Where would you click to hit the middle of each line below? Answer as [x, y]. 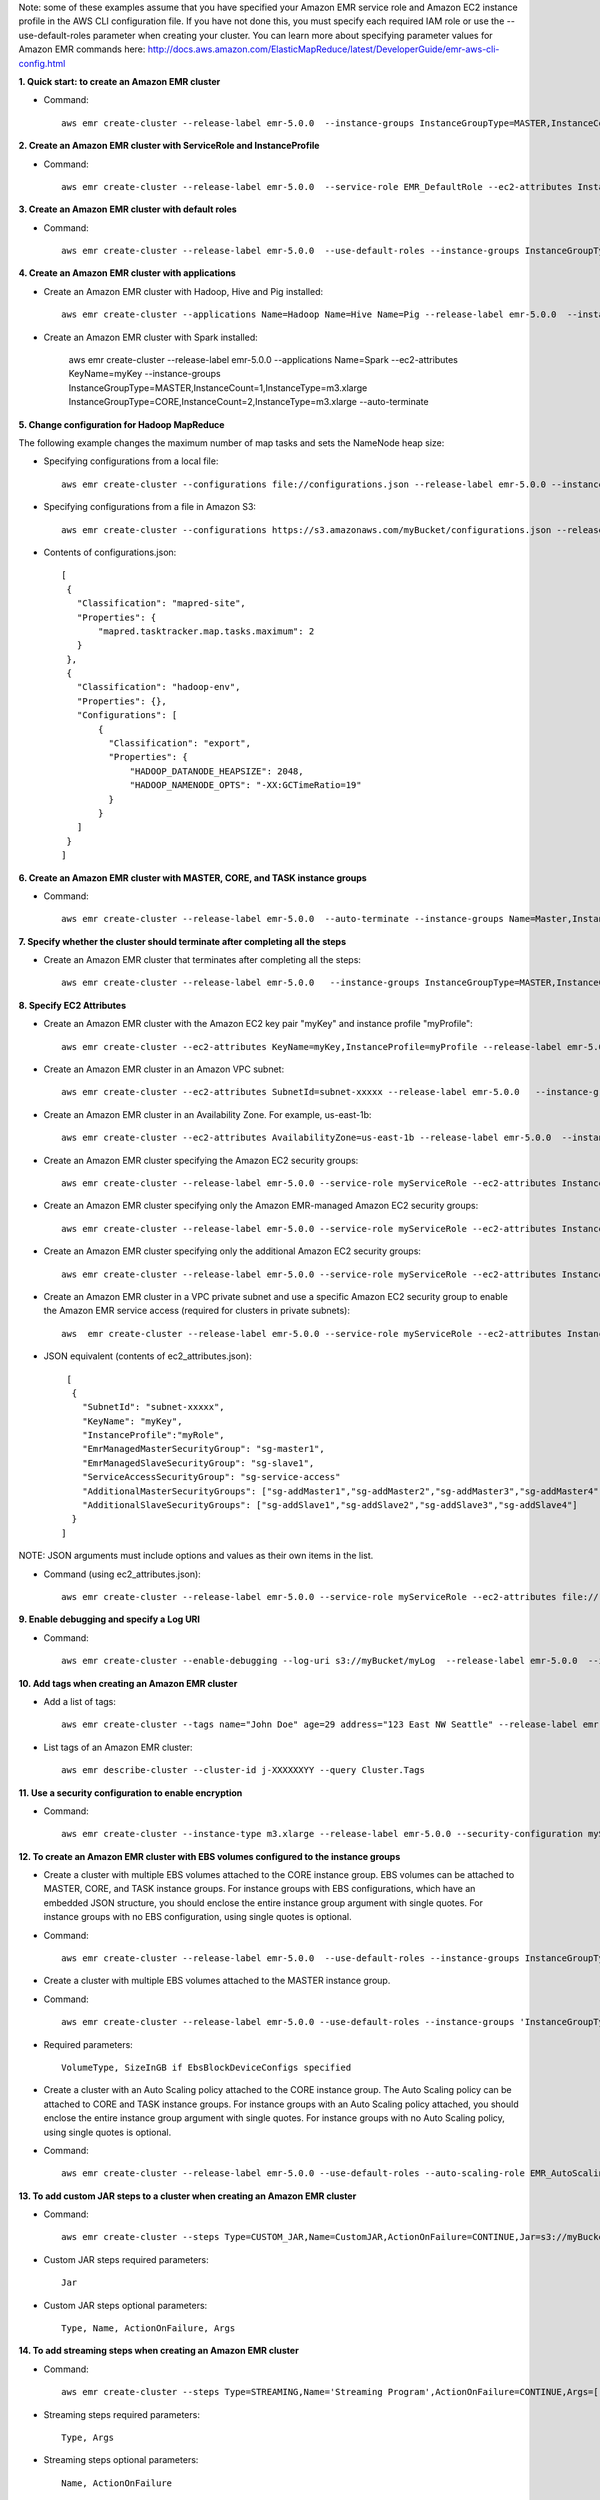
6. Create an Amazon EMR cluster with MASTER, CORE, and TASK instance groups [192, 877]
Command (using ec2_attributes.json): [122, 1574]
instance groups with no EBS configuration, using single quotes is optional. [197, 1917]
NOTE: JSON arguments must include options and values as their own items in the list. [196, 1556]
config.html [42, 63]
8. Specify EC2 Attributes [72, 1005]
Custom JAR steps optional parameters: [125, 2305]
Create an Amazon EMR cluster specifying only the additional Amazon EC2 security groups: [232, 1251]
